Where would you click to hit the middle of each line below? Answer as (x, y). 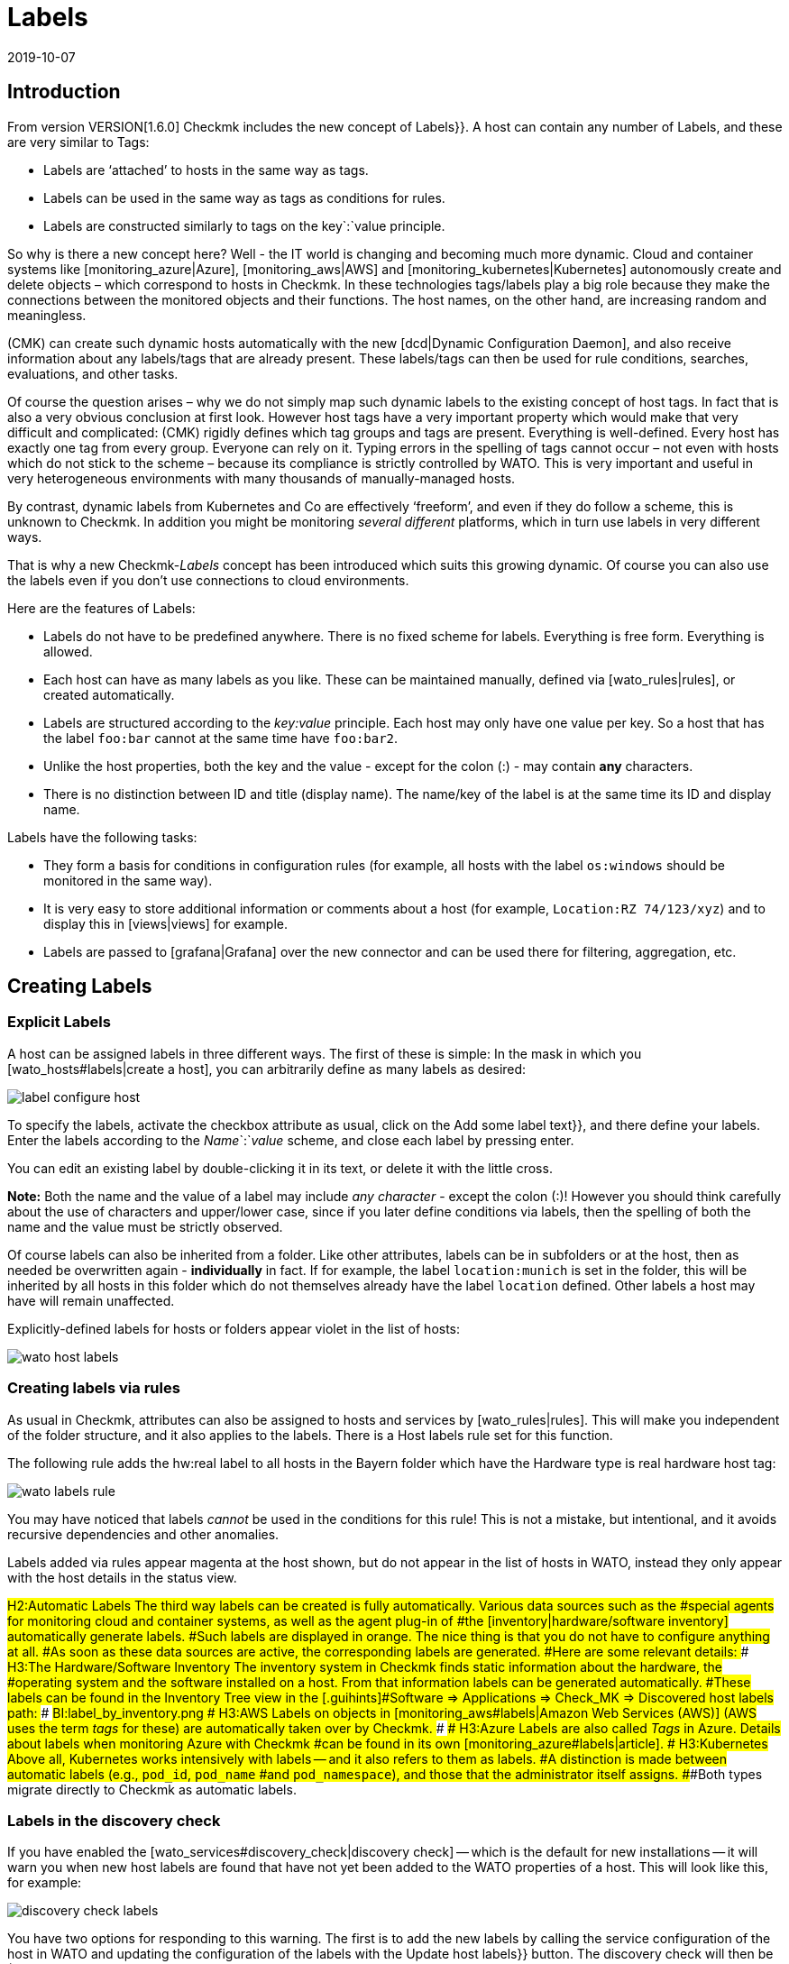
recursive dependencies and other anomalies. (143, 1534)
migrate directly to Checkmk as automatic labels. (152, 1789)
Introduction (64, 92)
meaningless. (47, 315)
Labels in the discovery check (114, 1820)
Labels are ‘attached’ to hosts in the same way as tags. (206, 170)
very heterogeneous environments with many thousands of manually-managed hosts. (261, 478)
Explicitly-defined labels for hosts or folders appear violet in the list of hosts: (234, 1328)
